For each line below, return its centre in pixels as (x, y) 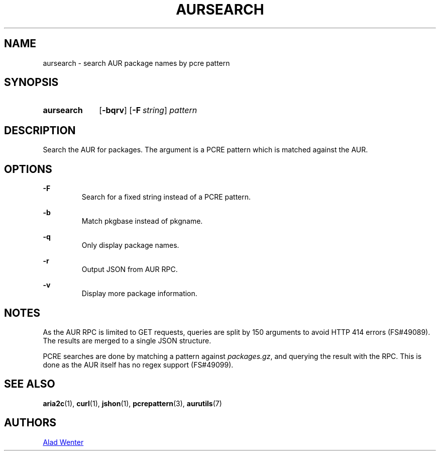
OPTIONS (28, 169)
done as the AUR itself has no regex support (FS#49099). (138, 365)
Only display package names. (130, 245)
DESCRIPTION (40, 130)
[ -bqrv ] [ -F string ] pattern (148, 110)
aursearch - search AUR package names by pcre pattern (136, 63)
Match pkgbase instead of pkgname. (142, 221)
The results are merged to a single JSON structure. (127, 340)
